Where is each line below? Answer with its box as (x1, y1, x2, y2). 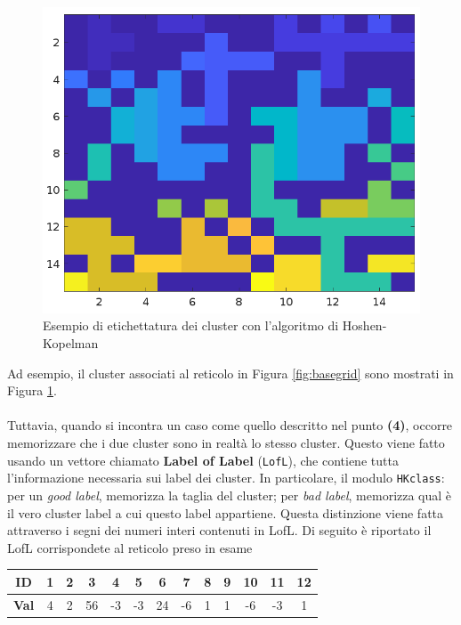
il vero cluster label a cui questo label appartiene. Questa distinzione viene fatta (7, 503, 444, 522)
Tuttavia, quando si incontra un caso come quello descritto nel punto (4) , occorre (7, 416, 453, 434)
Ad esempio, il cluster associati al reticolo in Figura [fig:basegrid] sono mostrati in (7, 363, 454, 382)
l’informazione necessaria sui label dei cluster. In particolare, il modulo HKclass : (7, 468, 445, 487)
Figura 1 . (7, 381, 57, 400)
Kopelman (43, 334, 99, 353)
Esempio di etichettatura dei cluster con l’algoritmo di (43, 316, 339, 335)
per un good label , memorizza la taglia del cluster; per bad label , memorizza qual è (7, 485, 452, 504)
